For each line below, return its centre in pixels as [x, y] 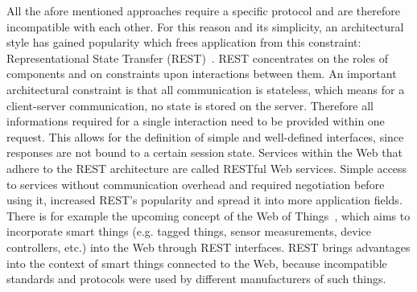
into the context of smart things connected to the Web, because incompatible [197, 263]
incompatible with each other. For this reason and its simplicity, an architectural [205, 26]
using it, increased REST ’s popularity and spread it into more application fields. [204, 200]
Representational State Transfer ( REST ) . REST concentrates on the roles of [197, 58]
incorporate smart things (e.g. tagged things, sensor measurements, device [189, 231]
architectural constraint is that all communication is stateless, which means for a [206, 89]
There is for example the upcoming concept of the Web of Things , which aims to [208, 215]
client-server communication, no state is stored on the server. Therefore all [190, 105]
